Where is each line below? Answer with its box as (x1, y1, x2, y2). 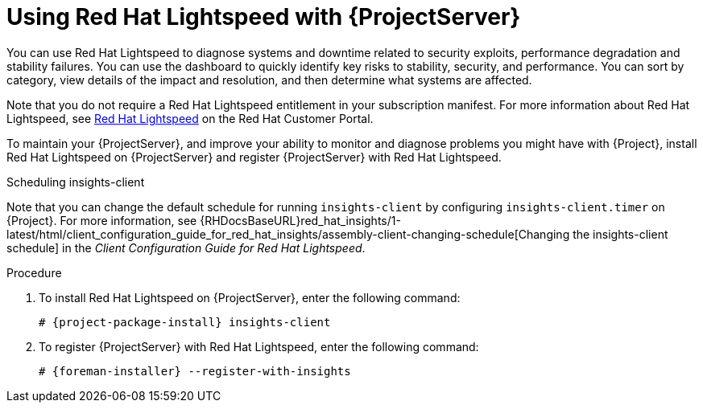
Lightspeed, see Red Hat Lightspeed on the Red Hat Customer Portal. (6, 111, 374, 125)
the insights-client (573, 227, 668, 241)
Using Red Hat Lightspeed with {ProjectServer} (6, 3, 521, 31)
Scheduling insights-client (6, 174, 145, 189)
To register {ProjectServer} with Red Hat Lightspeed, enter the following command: (39, 339, 479, 354)
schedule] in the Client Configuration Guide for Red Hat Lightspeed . (6, 240, 366, 255)
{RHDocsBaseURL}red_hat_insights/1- (200, 213, 401, 227)
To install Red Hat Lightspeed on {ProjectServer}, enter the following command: (39, 290, 461, 305)
